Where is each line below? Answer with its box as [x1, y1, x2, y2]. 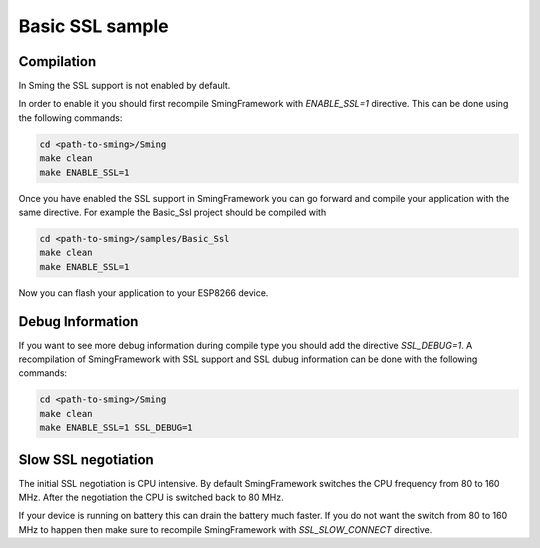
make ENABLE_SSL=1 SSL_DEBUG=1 [39, 422, 194, 434]
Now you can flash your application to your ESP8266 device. [18, 286, 269, 299]
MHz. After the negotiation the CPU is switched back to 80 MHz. [18, 491, 284, 504]
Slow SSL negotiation [18, 451, 154, 468]
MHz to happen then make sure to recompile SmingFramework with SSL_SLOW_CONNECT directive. [18, 523, 433, 535]
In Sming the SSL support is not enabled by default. [18, 80, 231, 92]
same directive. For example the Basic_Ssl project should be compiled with [18, 206, 327, 218]
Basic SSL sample [18, 15, 169, 37]
